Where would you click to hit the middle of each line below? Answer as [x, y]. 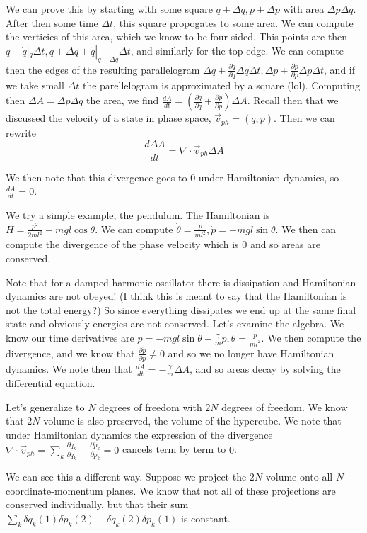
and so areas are [285, 244]
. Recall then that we [293, 100]
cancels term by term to [174, 449]
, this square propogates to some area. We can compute [233, 22]
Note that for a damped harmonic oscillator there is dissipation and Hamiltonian [181, 282]
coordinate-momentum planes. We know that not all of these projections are [171, 490]
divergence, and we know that [70, 353]
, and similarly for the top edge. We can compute [237, 50]
